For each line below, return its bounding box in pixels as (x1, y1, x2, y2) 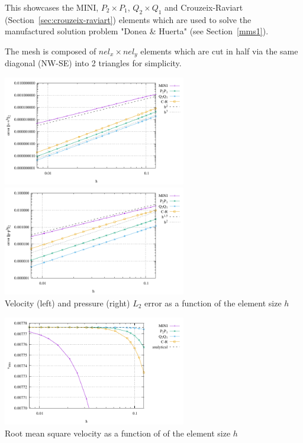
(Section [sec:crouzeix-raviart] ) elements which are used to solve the (5, 13, 252, 25)
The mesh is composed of (5, 44, 96, 57)
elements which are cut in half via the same (140, 44, 298, 57)
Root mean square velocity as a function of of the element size (5, 426, 231, 439)
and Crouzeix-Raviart (165, 1, 243, 13)
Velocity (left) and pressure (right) (5, 297, 130, 309)
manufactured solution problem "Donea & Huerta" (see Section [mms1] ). (5, 25, 269, 37)
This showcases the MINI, (5, 1, 99, 13)
